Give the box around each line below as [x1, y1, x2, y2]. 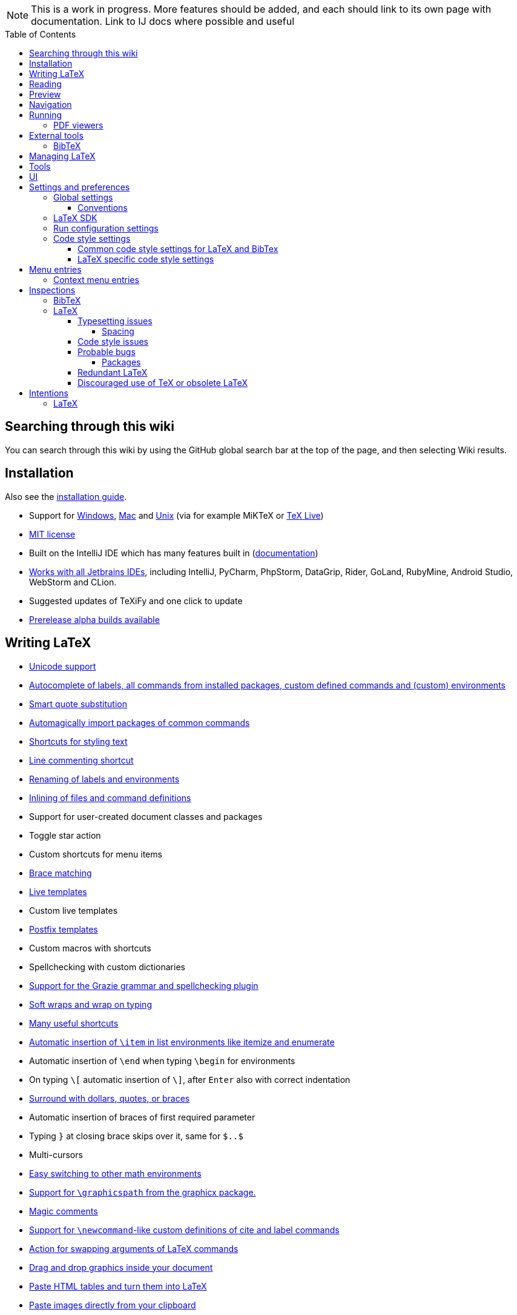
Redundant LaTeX [77, 367, 148, 378]
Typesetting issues [77, 316, 153, 326]
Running [29, 110, 62, 120]
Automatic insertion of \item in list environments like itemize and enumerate [29, 1036, 335, 1047]
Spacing [102, 326, 134, 336]
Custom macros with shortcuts [29, 942, 151, 953]
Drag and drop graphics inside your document [29, 1262, 213, 1273]
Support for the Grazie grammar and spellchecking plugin [29, 980, 258, 991]
